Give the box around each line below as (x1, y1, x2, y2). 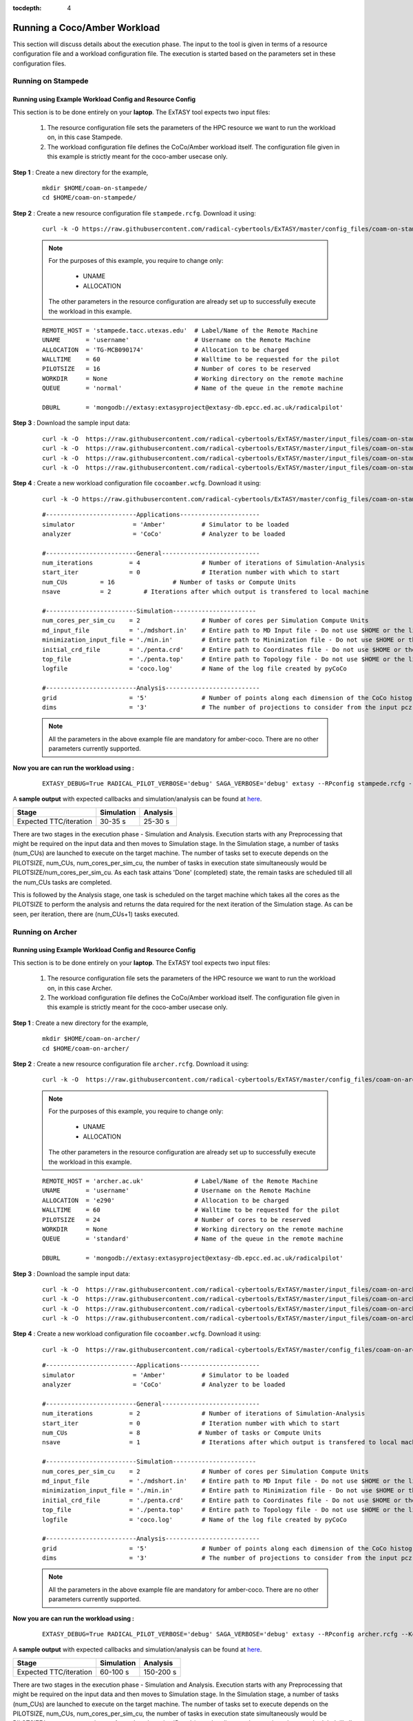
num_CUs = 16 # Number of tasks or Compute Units (42, 578, 297, 586)
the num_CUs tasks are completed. (12, 878, 112, 886)
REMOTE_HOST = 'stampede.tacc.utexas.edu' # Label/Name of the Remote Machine (42, 326, 318, 334)
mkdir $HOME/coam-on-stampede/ (42, 184, 148, 192)
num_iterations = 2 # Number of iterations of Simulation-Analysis (42, 1410, 366, 1417)
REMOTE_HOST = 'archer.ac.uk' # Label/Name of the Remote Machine (42, 1177, 318, 1185)
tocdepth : (12, 4, 42, 12)
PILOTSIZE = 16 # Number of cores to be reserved (42, 365, 311, 373)
